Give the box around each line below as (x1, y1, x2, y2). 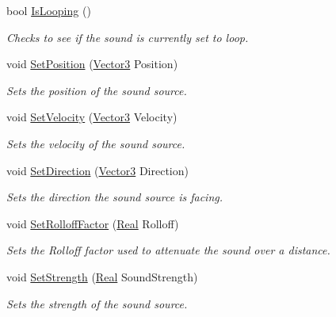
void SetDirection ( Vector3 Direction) (6, 162, 189, 178)
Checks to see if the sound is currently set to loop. (6, 29, 249, 45)
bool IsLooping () (6, 2, 91, 18)
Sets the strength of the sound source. (6, 295, 188, 311)
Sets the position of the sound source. (6, 82, 187, 98)
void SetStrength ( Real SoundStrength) (6, 268, 198, 285)
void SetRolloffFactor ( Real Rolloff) (6, 215, 179, 231)
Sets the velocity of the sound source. (6, 135, 185, 151)
